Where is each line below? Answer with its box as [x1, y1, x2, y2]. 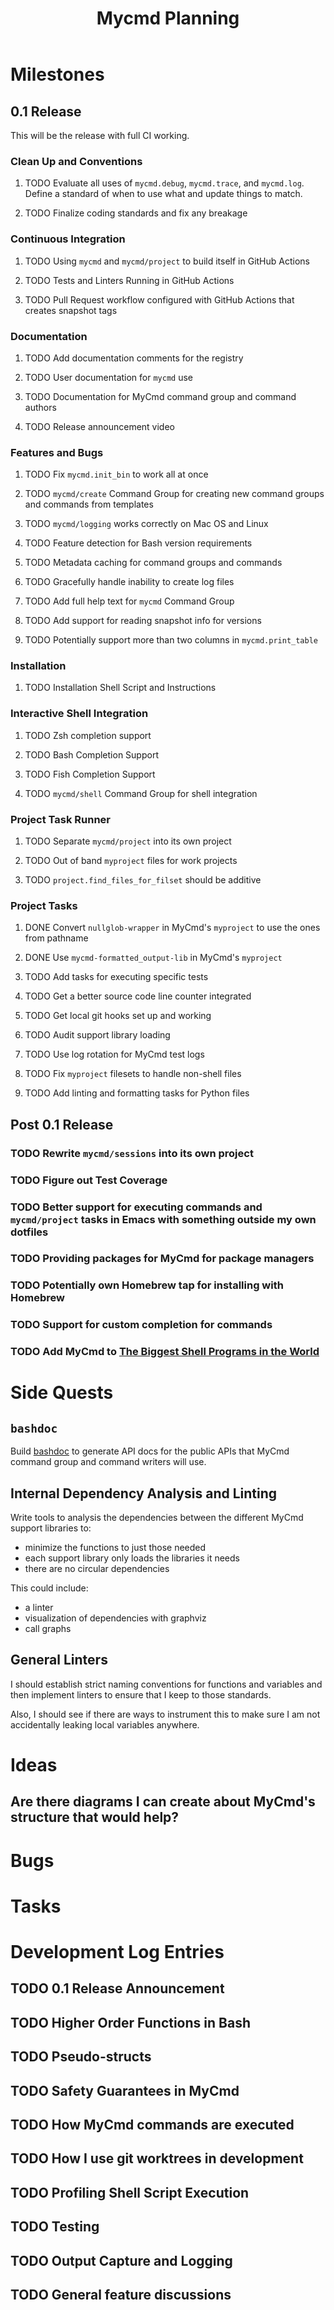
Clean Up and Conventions [10, 154, 143, 168]
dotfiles [10, 1225, 49, 1239]
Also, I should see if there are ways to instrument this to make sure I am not [10, 1708, 321, 1720]
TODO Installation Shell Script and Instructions [24, 682, 217, 694]
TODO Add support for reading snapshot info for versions [24, 615, 262, 627]
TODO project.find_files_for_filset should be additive [24, 874, 262, 886]
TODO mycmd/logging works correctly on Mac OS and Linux [24, 518, 269, 530]
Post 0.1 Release [10, 1116, 114, 1133]
